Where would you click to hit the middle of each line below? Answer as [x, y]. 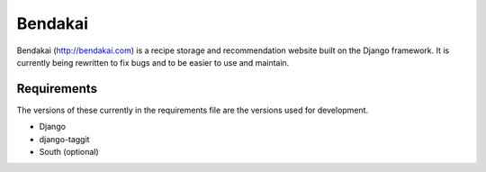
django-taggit [64, 139]
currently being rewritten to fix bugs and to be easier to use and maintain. [153, 62]
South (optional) [69, 152]
